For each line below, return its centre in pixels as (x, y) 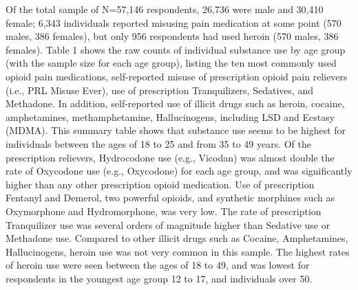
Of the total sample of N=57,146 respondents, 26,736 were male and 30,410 (165, 9)
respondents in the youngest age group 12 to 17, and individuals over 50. (159, 278)
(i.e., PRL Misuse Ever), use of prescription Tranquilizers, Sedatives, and (160, 90)
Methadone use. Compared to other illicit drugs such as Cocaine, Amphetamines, (177, 238)
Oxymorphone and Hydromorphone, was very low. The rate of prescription (164, 211)
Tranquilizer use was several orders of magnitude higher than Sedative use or (168, 224)
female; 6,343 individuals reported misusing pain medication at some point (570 (173, 22)
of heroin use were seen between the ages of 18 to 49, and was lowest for (158, 265)
